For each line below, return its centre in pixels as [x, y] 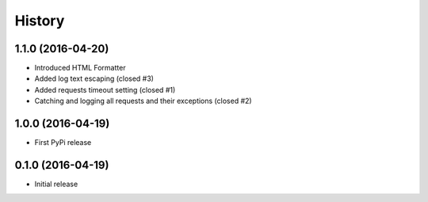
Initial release [56, 184]
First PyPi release [63, 143]
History [40, 21]
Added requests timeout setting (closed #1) [105, 90]
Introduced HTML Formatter [80, 68]
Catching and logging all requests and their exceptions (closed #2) [143, 101]
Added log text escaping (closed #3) [94, 78]
